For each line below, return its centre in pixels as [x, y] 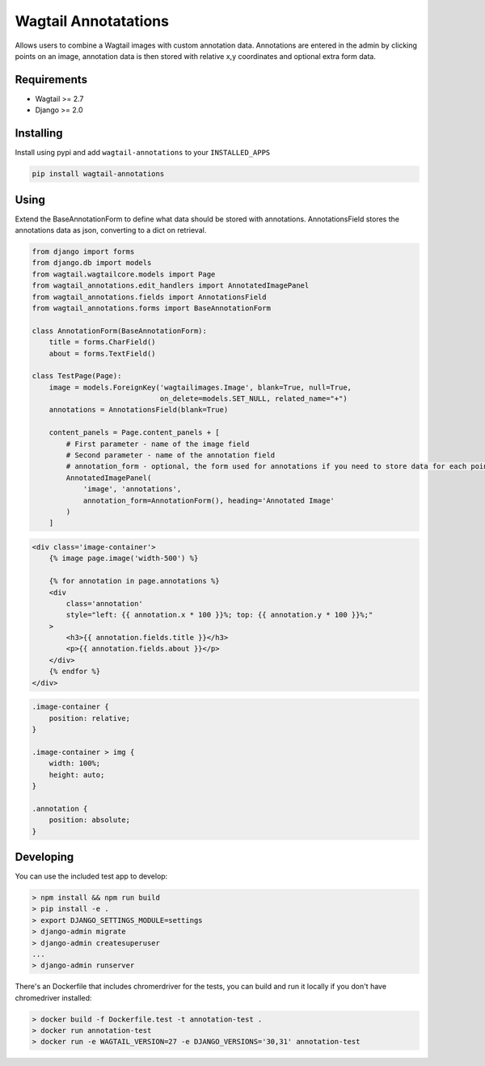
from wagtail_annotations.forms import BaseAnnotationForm [151, 308]
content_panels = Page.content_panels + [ [134, 433]
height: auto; [77, 775]
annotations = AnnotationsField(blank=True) [139, 410]
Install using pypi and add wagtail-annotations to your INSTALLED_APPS [143, 153]
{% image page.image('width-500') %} [124, 558]
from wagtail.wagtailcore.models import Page [124, 274]
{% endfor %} [75, 672]
